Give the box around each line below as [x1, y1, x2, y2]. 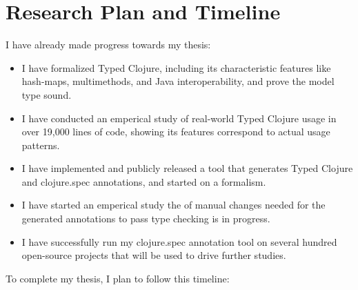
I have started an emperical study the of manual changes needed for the [21, 197, 326, 212]
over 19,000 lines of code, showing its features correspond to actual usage [21, 124, 330, 139]
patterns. [21, 137, 60, 152]
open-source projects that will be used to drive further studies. [21, 248, 286, 262]
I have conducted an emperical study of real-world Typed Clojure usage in [21, 110, 337, 125]
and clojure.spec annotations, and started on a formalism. [21, 174, 266, 188]
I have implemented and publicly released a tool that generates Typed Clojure [21, 161, 353, 175]
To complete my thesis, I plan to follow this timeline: [6, 271, 230, 285]
